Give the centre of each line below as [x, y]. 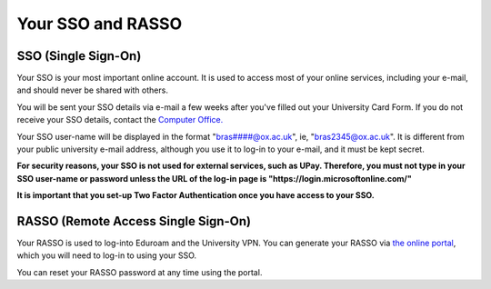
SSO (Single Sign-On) [79, 56]
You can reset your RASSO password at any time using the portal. [140, 272]
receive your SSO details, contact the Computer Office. [120, 120]
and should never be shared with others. [92, 90]
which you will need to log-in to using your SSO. [107, 255]
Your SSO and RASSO [99, 24]
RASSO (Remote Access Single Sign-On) [134, 221]
